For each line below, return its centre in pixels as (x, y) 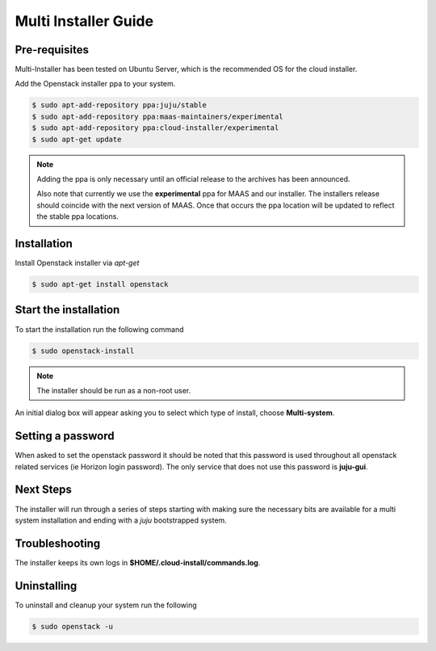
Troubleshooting (58, 543)
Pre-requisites (52, 50)
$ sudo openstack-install (83, 351)
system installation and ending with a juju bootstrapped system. (121, 520)
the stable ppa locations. (78, 216)
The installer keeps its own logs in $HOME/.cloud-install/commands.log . (138, 562)
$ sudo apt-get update (77, 139)
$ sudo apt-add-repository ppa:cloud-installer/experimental (155, 128)
